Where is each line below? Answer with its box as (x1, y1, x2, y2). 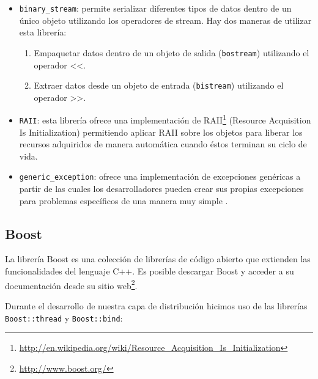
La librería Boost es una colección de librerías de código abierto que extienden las (5, 252, 311, 265)
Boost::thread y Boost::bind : (5, 311, 123, 324)
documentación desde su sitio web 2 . (5, 277, 138, 292)
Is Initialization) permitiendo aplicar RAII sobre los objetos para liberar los (19, 125, 303, 138)
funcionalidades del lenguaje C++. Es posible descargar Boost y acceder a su (5, 265, 294, 278)
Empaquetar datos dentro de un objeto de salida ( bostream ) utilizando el (34, 46, 309, 59)
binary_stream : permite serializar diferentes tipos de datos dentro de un (19, 2, 292, 14)
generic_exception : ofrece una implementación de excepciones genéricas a (19, 170, 301, 183)
